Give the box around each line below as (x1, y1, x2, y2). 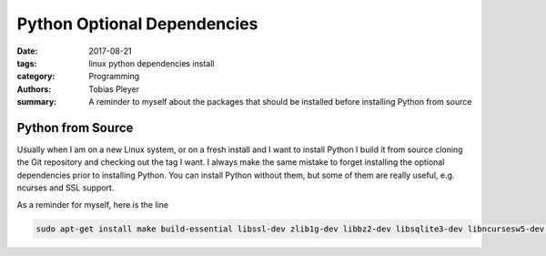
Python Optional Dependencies (16, 14, 258, 34)
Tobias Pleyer (88, 83, 140, 95)
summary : (16, 97, 57, 108)
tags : (16, 57, 37, 68)
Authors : (16, 83, 52, 95)
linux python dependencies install (88, 57, 215, 68)
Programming (88, 71, 140, 82)
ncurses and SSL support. (16, 182, 115, 193)
